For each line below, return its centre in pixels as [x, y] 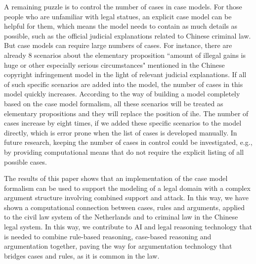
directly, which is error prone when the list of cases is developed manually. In [121, 132]
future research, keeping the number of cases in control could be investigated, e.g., [128, 142]
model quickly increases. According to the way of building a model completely [122, 94]
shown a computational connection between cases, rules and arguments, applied [124, 207]
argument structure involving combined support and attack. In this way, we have [127, 198]
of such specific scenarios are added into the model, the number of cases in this [124, 84]
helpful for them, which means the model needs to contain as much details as [121, 26]
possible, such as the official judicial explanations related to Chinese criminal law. [128, 35]
